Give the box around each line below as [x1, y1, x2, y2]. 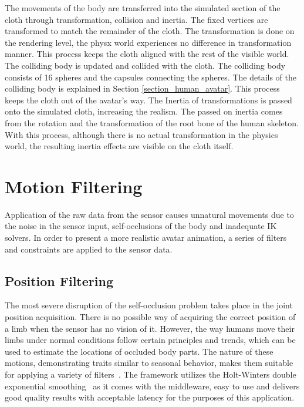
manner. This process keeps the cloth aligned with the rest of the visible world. [5, 48, 289, 60]
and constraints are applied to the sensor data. [5, 243, 173, 255]
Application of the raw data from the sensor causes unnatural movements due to [5, 208, 294, 220]
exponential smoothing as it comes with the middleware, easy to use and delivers [5, 379, 300, 392]
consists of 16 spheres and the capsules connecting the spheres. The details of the [5, 70, 297, 83]
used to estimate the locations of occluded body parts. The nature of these [5, 345, 273, 357]
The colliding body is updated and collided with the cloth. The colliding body [5, 59, 286, 71]
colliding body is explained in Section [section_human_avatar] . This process [5, 82, 280, 95]
